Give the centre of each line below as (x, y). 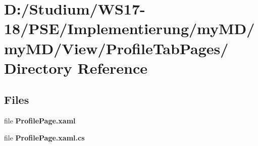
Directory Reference (76, 67)
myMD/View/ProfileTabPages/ (116, 48)
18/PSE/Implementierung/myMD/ (130, 28)
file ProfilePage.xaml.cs (44, 137)
